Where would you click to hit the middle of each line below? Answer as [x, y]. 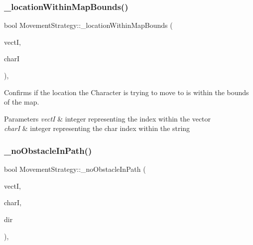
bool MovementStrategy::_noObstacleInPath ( [75, 169]
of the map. [22, 102]
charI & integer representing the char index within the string [97, 128]
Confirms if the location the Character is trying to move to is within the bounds [126, 92]
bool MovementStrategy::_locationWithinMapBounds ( [88, 25]
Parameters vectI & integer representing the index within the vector [108, 118]
